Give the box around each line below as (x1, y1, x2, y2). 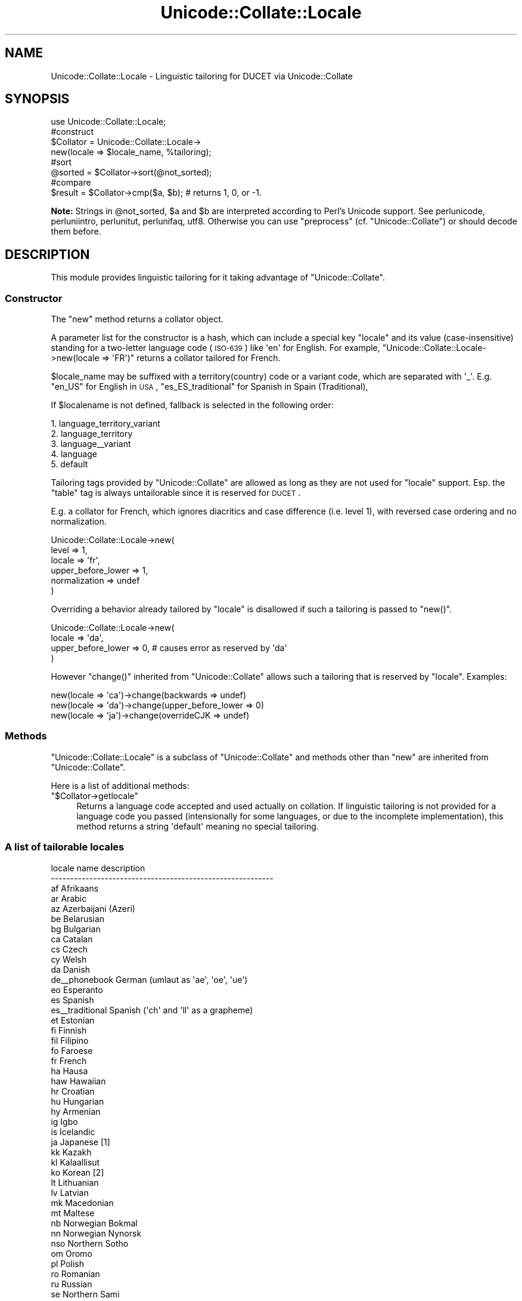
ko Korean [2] (51, 1167, 104, 1177)
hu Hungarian (51, 1096, 104, 1106)
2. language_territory (51, 428, 133, 439)
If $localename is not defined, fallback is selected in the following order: (51, 400, 334, 411)
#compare (51, 177, 91, 188)
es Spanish (51, 994, 94, 1005)
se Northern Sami (51, 1288, 120, 1299)
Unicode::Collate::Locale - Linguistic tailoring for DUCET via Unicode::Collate (51, 70, 353, 81)
